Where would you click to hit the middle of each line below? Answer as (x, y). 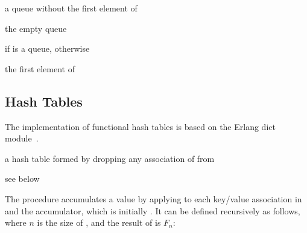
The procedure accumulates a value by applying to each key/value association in (153, 198)
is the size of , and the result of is (99, 222)
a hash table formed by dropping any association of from (110, 158)
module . (22, 138)
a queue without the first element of (71, 8)
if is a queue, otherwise (47, 48)
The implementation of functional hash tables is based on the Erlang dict (140, 126)
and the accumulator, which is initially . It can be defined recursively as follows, (153, 210)
